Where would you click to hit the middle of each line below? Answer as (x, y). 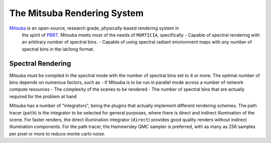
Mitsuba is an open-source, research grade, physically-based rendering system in (94, 28)
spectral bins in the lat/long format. (58, 49)
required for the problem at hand (43, 96)
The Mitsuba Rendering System (77, 13)
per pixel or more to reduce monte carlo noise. (57, 133)
